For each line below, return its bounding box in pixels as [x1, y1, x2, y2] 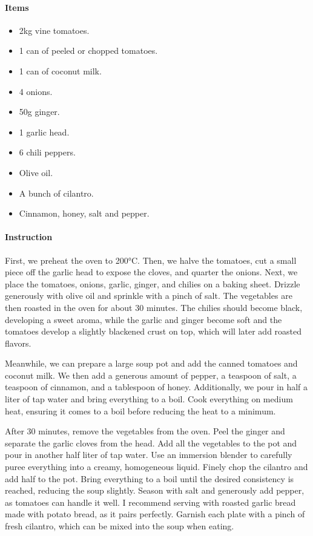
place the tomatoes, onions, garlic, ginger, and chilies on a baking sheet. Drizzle [5, 277, 300, 290]
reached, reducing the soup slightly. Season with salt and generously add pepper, [5, 484, 305, 497]
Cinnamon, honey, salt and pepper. [19, 207, 150, 220]
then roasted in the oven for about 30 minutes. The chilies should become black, [5, 301, 303, 313]
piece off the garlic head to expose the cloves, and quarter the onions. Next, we [5, 266, 298, 278]
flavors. [5, 336, 31, 349]
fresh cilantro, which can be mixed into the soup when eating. [5, 520, 234, 532]
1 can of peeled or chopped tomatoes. [19, 44, 158, 57]
